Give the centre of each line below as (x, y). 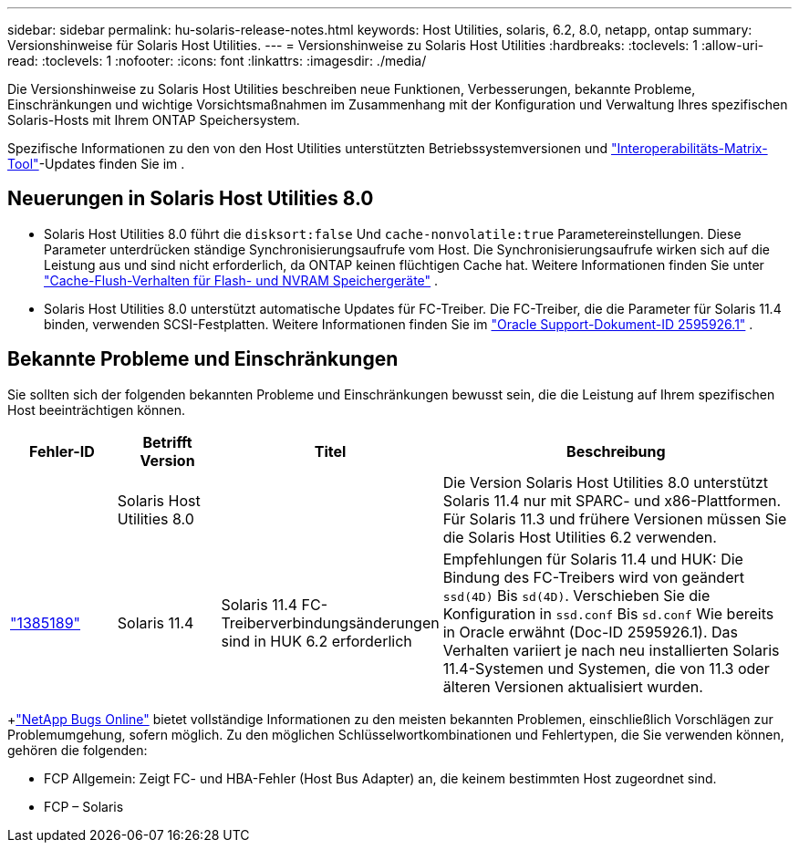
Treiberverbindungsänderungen (330, 622)
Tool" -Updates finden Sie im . (96, 164)
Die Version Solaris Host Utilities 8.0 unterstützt (606, 482)
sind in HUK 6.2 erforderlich (316, 641)
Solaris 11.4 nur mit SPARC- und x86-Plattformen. (612, 500)
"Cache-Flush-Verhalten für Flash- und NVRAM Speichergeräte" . (241, 280)
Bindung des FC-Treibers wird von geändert (593, 577)
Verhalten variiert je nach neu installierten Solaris (611, 650)
